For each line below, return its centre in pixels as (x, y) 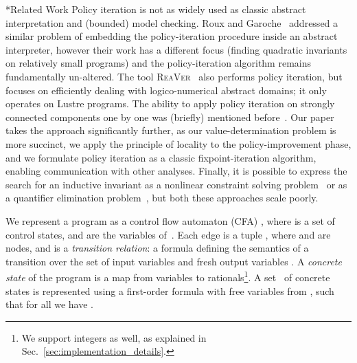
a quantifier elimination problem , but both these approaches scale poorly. (162, 198)
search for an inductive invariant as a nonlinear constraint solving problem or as (176, 184)
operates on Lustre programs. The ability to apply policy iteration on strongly (170, 103)
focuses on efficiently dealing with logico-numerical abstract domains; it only (166, 90)
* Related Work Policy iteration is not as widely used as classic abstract (156, 9)
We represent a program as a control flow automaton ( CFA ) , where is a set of (170, 220)
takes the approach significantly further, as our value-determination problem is (171, 130)
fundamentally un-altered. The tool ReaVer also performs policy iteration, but (174, 76)
